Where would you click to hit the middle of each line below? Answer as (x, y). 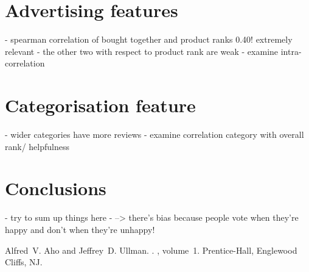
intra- (291, 51)
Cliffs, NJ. (24, 262)
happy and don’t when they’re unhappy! (80, 229)
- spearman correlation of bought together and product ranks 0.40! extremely (149, 39)
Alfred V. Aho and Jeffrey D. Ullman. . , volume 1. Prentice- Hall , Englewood (151, 250)
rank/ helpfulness (37, 146)
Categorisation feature (100, 105)
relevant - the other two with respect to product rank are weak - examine (142, 51)
